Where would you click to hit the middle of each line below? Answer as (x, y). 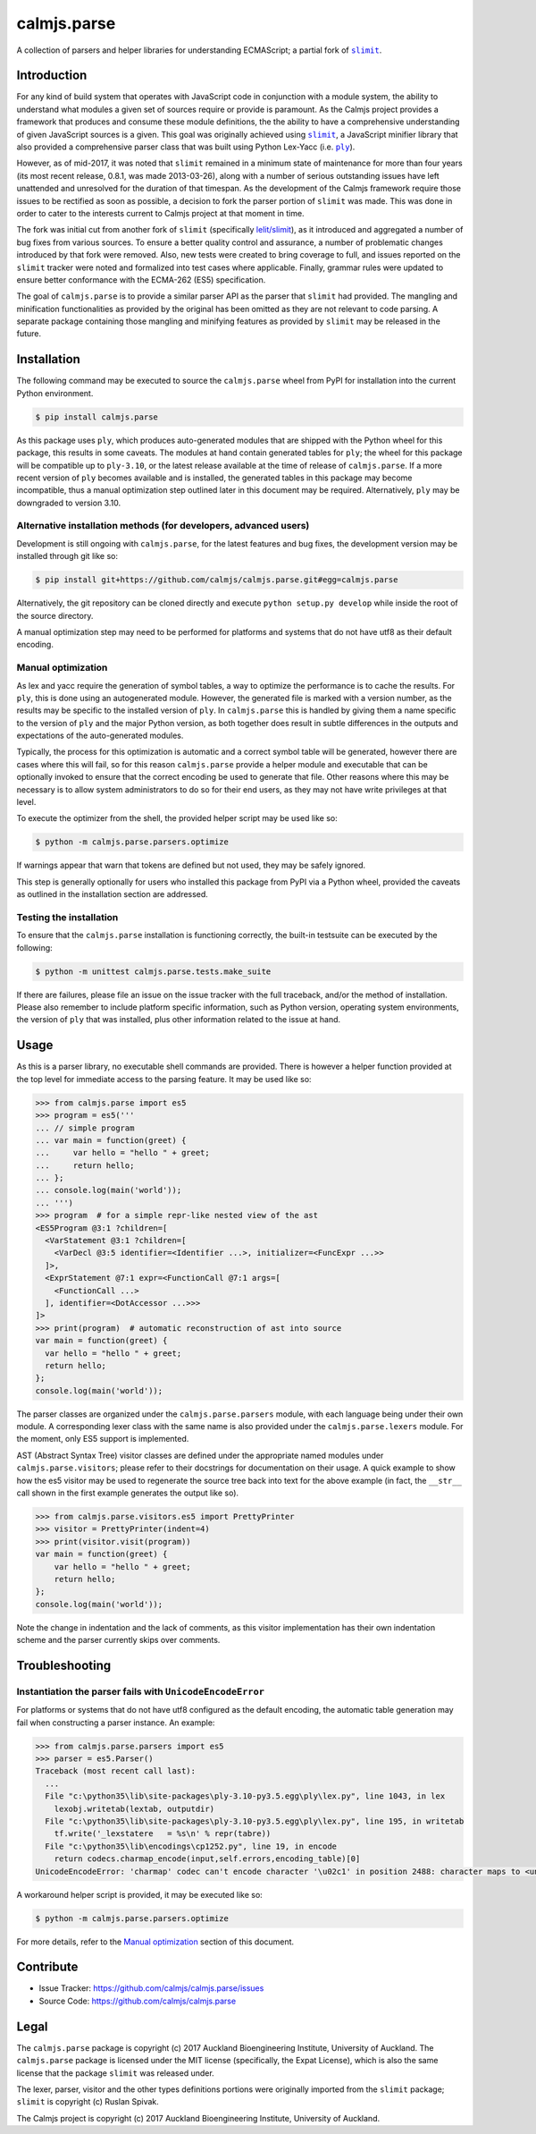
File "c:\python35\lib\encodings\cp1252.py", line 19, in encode (191, 1846)
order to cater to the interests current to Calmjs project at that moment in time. (160, 213)
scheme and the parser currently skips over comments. (118, 1640)
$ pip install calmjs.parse (96, 417)
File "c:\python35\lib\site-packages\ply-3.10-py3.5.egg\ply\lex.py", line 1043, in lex (245, 1796)
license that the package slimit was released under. (115, 2073)
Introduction (52, 76)
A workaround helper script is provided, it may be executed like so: (139, 1894)
